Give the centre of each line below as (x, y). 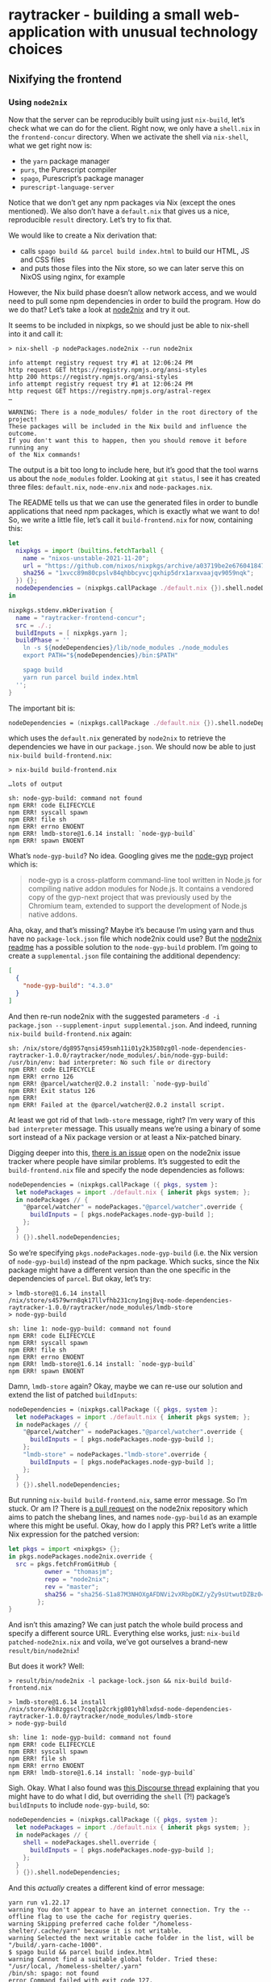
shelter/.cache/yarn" (45, 1931)
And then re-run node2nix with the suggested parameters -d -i (114, 1016)
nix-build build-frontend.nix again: (70, 1033)
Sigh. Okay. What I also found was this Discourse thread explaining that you (134, 1788)
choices (35, 49)
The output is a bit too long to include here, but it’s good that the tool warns (133, 470)
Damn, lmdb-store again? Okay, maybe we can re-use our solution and (126, 1386)
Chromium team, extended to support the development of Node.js (138, 906)
